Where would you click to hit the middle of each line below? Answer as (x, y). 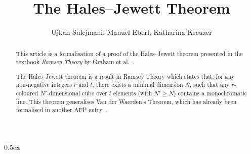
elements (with (133, 93)
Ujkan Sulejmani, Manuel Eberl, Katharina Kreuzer (132, 32)
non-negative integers (44, 85)
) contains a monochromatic (210, 93)
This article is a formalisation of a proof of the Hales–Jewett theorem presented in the (129, 53)
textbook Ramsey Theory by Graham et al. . (75, 62)
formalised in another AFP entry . (61, 110)
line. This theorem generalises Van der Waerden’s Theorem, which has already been (126, 101)
